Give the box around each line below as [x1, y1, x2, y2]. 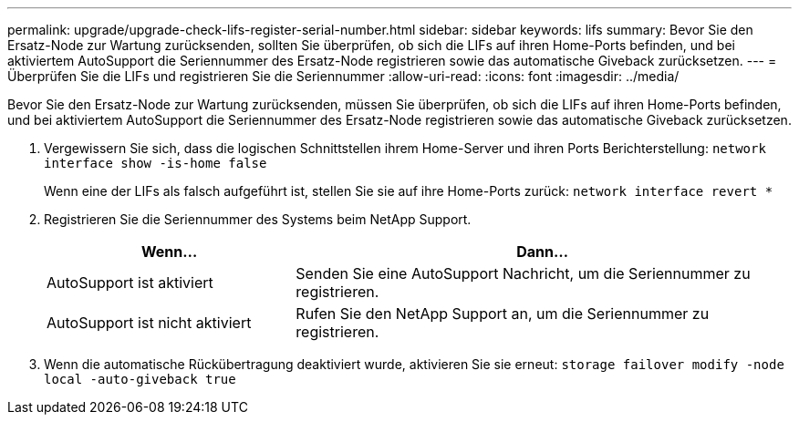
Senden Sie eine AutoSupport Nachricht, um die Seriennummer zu [296, 264, 751, 283]
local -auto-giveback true [44, 372, 236, 386]
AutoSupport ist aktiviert [47, 273, 213, 292]
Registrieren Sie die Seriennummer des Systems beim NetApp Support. [44, 211, 472, 227]
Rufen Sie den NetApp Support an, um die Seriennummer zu [296, 304, 710, 323]
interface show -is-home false [44, 156, 267, 170]
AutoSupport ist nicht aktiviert [47, 314, 252, 332]
